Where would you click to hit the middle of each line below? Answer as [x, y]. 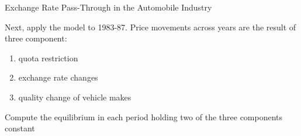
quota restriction [48, 57]
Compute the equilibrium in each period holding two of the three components [144, 116]
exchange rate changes [58, 77]
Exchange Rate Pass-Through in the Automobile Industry [108, 7]
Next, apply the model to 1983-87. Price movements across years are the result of [150, 27]
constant [20, 128]
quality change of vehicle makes [75, 97]
